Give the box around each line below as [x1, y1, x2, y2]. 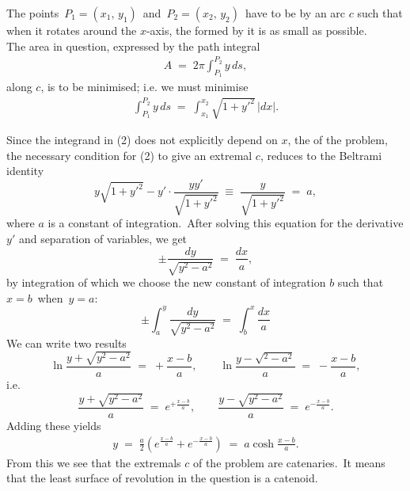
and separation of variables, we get [18, 230, 188, 246]
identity [6, 162, 44, 179]
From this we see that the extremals [6, 454, 181, 470]
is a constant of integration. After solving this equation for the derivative [47, 215, 404, 231]
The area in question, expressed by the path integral [6, 37, 260, 54]
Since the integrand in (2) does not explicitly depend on [6, 131, 278, 148]
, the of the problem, [287, 131, 388, 148]
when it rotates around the [6, 22, 137, 38]
